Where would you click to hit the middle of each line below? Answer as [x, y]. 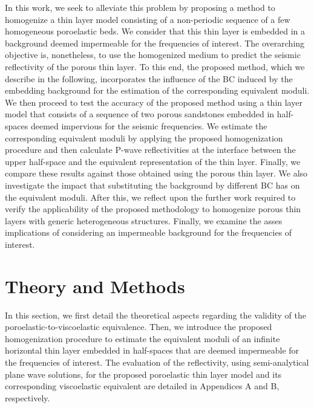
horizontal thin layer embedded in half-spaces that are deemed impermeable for [152, 350]
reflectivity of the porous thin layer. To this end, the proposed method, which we [155, 66]
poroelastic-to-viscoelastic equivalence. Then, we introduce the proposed [139, 327]
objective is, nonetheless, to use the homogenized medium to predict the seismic [153, 55]
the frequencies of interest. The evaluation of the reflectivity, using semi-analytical [157, 362]
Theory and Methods [95, 286]
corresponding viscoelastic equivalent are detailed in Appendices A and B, [142, 386]
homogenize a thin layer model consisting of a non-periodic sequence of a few [148, 19]
